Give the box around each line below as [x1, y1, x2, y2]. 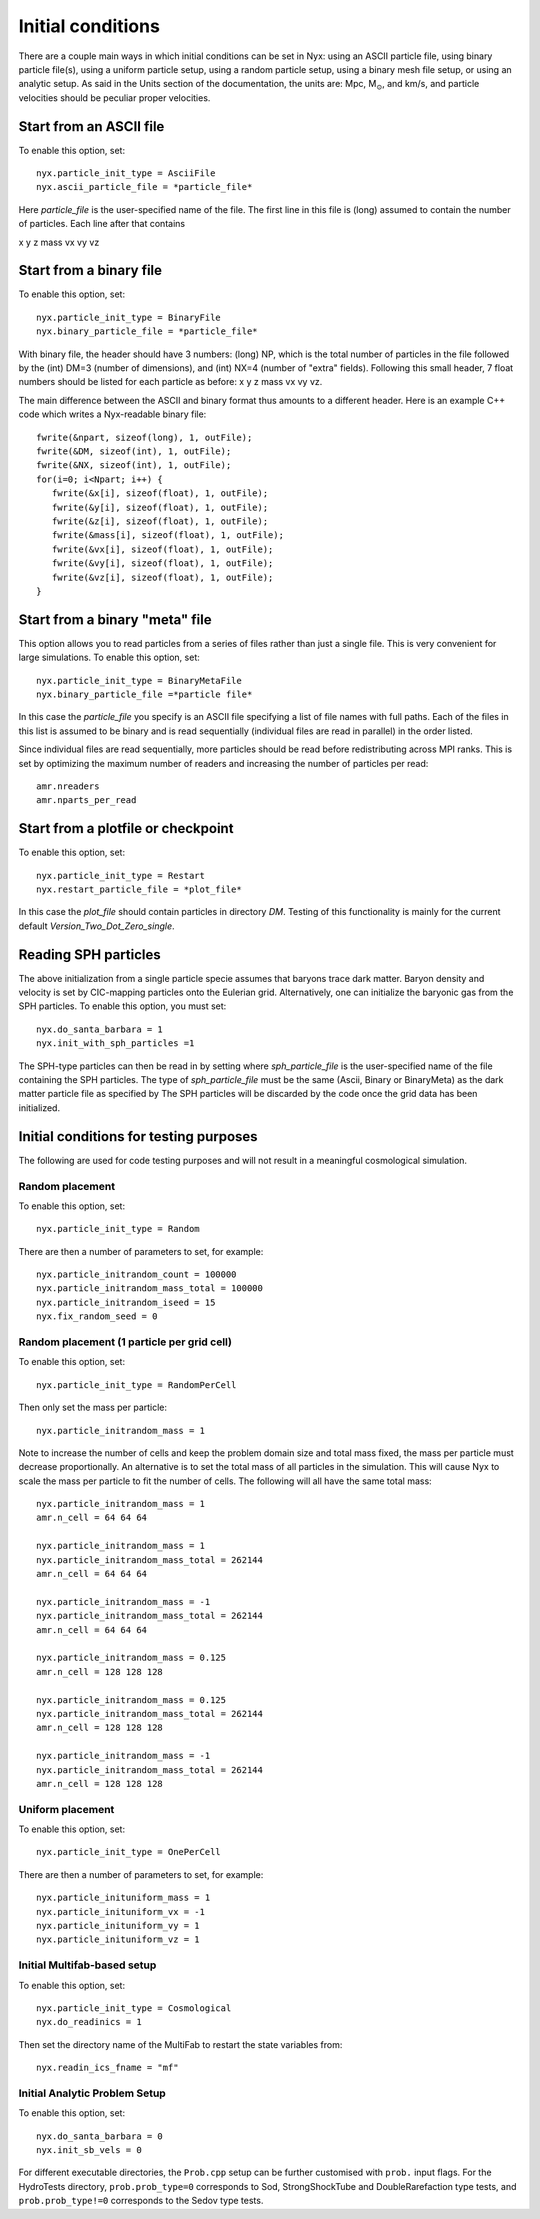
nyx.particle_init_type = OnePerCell [36, 1846, 222, 1858]
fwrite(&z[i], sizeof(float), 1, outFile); [51, 515, 269, 527]
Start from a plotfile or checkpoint [18, 820, 234, 837]
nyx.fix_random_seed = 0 [36, 1311, 158, 1322]
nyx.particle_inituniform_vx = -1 [36, 1906, 205, 1917]
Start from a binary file [18, 262, 163, 279]
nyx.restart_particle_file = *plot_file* [36, 884, 242, 895]
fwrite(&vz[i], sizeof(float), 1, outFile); [51, 571, 274, 583]
